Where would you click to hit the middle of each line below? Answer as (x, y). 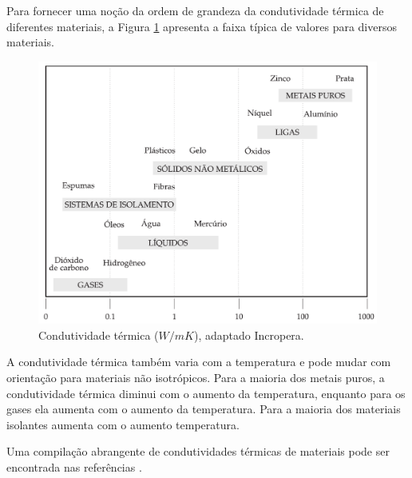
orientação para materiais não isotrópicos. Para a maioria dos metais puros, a (196, 377)
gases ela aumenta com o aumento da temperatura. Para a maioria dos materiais (204, 409)
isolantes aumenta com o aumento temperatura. (123, 424)
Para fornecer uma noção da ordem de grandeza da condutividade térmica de (195, 10)
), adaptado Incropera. (249, 335)
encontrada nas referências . (74, 466)
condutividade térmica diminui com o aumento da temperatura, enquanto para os (206, 393)
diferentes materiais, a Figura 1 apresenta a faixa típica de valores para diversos (202, 26)
